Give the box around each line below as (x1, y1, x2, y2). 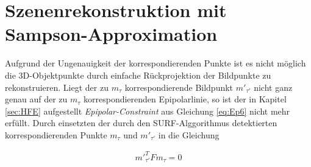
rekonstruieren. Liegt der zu (5, 80, 109, 93)
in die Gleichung (158, 128, 220, 141)
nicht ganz (254, 80, 293, 93)
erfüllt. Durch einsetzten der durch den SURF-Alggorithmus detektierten (5, 116, 277, 129)
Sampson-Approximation (5, 21, 218, 46)
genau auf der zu (5, 93, 68, 105)
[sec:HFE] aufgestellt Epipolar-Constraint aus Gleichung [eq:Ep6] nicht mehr (5, 104, 290, 117)
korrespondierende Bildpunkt (124, 80, 234, 93)
